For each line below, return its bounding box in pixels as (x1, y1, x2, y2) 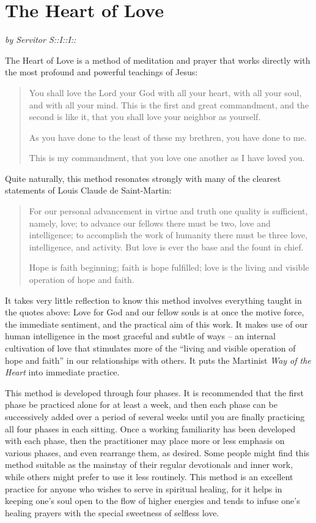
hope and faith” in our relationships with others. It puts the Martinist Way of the (5, 353, 311, 366)
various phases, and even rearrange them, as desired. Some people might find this (5, 446, 310, 459)
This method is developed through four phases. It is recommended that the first (5, 386, 304, 399)
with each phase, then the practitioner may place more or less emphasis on (5, 434, 285, 447)
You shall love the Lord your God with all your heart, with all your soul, (29, 86, 302, 99)
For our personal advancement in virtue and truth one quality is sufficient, (29, 205, 308, 217)
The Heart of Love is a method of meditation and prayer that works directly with (5, 53, 310, 66)
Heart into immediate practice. (5, 366, 120, 378)
